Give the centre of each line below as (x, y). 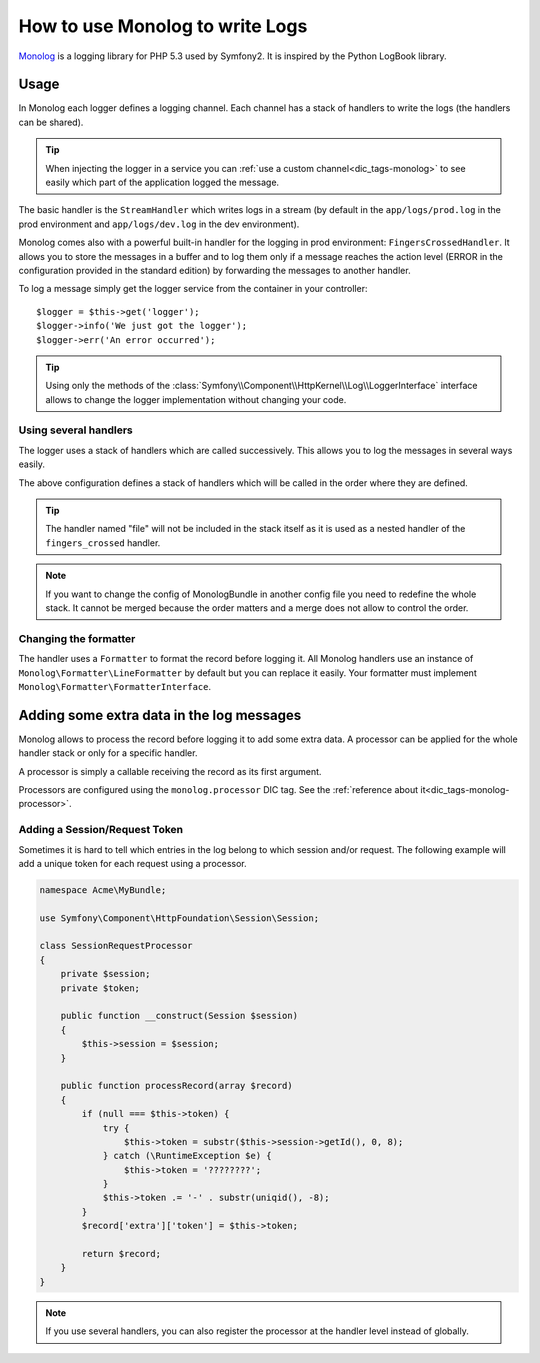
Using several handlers (76, 430)
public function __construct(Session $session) (179, 1016)
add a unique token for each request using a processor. (132, 863)
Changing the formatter (77, 638)
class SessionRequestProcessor (116, 946)
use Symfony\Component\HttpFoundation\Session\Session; (179, 918)
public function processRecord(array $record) (177, 1086)
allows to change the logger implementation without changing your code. (196, 399)
